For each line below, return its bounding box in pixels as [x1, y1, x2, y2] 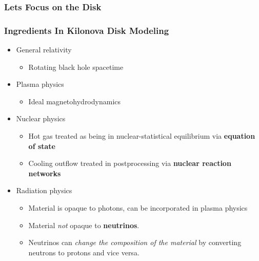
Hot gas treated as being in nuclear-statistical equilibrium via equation [28, 130, 255, 141]
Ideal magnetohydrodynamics [28, 96, 121, 106]
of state [28, 140, 55, 151]
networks [28, 167, 61, 178]
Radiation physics [16, 185, 72, 196]
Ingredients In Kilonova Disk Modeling [4, 24, 169, 36]
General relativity [16, 44, 72, 55]
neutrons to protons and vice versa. [28, 247, 140, 257]
